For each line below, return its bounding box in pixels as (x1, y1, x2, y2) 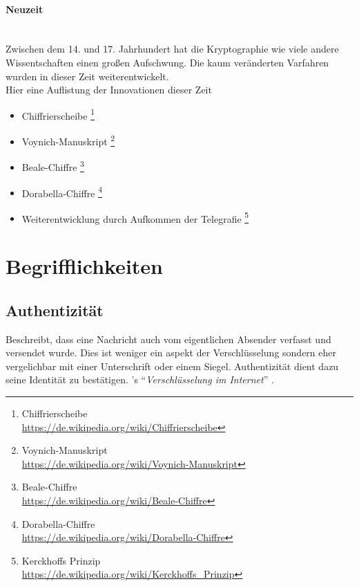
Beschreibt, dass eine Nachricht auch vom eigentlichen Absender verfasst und (6, 331, 331, 346)
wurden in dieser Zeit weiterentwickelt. (6, 68, 169, 83)
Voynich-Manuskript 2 (21, 132, 115, 148)
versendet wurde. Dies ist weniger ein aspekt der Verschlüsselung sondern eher (6, 345, 336, 360)
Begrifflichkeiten (6, 252, 163, 280)
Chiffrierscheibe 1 (21, 106, 95, 122)
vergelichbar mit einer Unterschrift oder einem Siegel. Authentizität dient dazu (6, 358, 339, 373)
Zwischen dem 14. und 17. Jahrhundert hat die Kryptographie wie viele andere (6, 42, 339, 56)
